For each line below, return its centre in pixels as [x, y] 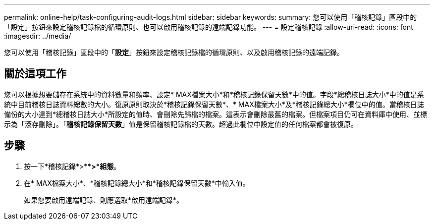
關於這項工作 [35, 74]
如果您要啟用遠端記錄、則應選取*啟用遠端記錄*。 [104, 200]
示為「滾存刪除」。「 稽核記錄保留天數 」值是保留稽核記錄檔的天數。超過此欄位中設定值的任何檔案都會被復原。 [181, 124]
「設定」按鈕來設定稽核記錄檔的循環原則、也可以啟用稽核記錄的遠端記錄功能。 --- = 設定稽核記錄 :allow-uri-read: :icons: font [209, 27]
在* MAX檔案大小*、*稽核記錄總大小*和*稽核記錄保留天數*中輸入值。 [137, 183]
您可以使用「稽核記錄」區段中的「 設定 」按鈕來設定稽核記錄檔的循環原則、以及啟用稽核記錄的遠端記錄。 [174, 52]
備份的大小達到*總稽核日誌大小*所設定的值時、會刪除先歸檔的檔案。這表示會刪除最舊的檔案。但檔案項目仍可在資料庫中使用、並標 [216, 114]
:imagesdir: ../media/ [38, 36]
